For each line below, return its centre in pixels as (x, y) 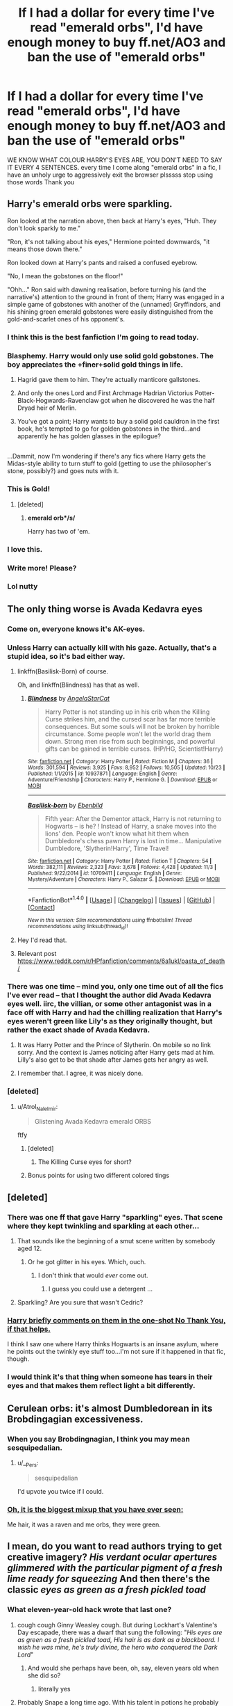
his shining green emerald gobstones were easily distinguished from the (110, 312)
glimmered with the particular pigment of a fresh (115, 1568)
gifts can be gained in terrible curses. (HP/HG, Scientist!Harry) (134, 749)
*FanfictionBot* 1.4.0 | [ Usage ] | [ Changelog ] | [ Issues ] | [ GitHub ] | (121, 899)
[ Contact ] (41, 907)
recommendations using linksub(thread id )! (78, 927)
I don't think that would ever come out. (93, 1275)
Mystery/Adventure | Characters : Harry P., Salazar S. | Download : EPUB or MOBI (124, 879)
